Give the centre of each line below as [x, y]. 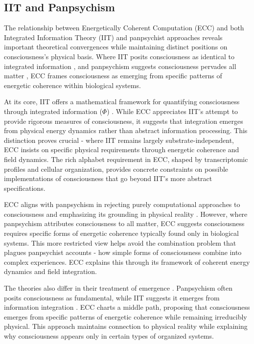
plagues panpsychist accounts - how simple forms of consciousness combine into [123, 252]
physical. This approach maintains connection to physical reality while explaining [126, 326]
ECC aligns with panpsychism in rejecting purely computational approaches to [122, 204]
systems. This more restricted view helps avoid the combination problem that [120, 242]
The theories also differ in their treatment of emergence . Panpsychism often [118, 288]
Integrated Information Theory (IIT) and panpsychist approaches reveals [113, 37]
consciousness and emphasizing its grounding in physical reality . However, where [126, 214]
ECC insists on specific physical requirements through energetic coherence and [122, 149]
